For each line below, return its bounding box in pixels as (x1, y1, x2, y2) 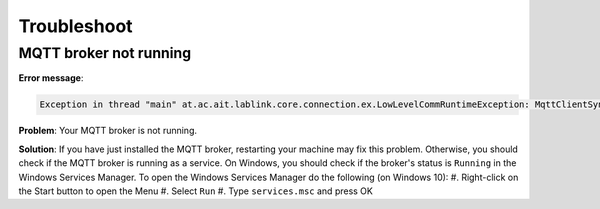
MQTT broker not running (18, 44, 192, 62)
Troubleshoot (18, 15, 134, 37)
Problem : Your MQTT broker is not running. (18, 125, 198, 137)
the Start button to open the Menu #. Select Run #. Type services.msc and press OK (18, 185, 374, 197)
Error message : (18, 72, 84, 84)
